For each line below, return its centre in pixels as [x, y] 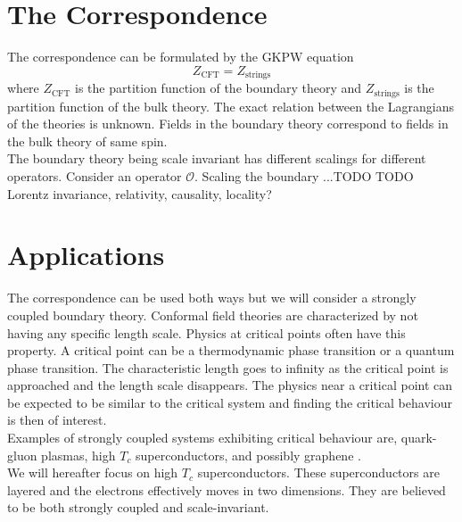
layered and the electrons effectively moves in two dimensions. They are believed [227, 489]
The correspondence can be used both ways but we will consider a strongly [212, 298]
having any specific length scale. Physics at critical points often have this [206, 332]
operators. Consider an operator [95, 176]
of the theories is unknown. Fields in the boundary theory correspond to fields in [228, 124]
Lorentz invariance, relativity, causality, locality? [140, 193]
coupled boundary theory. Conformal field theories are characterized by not [213, 315]
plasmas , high [78, 455]
